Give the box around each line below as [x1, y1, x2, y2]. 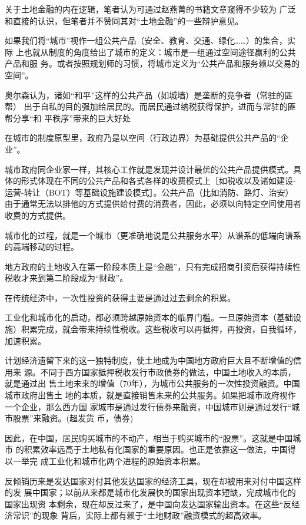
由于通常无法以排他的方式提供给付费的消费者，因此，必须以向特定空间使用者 [5, 197, 301, 210]
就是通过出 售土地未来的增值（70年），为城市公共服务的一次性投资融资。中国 [5, 377, 300, 389]
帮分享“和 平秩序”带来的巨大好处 [5, 111, 131, 124]
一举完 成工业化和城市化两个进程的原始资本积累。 [12, 455, 205, 467]
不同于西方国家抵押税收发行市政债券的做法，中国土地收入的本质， [40, 365, 296, 378]
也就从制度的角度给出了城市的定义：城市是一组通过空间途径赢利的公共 [24, 45, 296, 58]
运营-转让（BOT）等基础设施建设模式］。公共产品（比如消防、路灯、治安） [5, 186, 294, 198]
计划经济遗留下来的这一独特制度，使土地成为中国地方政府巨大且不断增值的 [5, 354, 293, 366]
